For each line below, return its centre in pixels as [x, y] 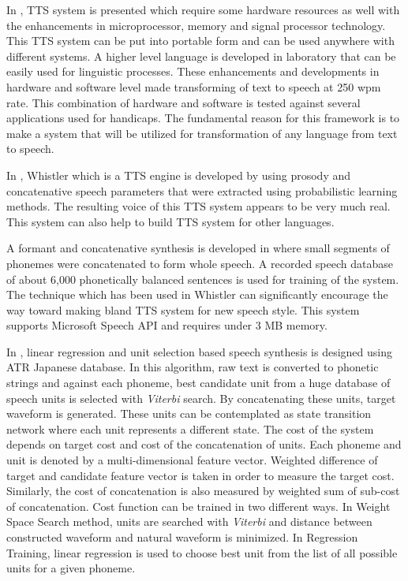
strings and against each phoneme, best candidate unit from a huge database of [198, 383]
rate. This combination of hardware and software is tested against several [183, 102]
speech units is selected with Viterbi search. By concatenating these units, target [201, 398]
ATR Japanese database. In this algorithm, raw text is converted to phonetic [193, 367]
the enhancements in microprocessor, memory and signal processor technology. [196, 25]
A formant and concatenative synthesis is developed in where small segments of [198, 248]
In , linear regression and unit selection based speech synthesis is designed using [199, 351]
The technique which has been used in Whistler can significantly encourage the [197, 294]
